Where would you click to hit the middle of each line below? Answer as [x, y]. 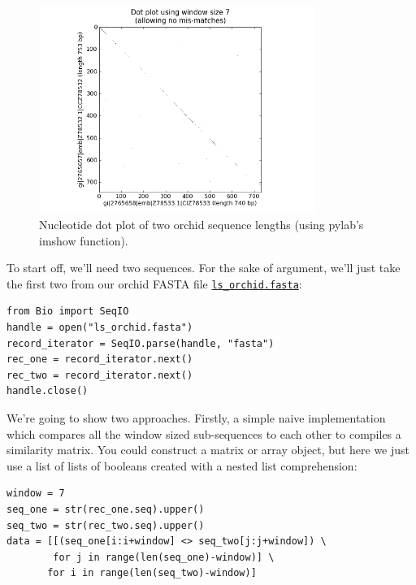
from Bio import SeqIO [68, 312]
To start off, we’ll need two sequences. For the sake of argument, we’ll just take [204, 268]
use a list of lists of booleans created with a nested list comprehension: [182, 465]
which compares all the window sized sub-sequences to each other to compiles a [204, 433]
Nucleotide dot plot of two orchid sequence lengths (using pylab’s [201, 224]
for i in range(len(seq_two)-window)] [152, 573]
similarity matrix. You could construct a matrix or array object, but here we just [208, 450]
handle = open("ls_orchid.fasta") [100, 328]
